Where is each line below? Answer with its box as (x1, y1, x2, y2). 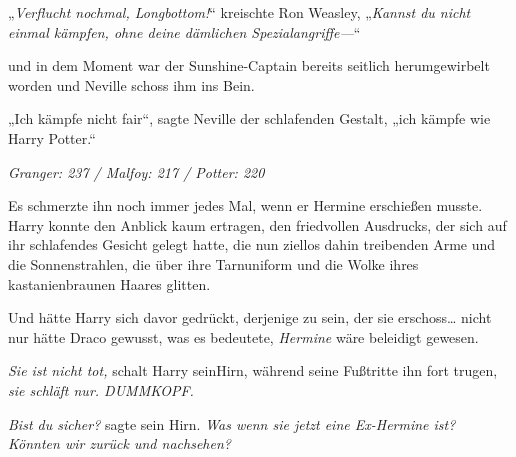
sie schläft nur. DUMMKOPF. (8, 379, 194, 400)
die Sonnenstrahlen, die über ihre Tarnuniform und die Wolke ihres (8, 253, 419, 274)
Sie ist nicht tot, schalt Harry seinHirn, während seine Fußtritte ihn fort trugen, (8, 360, 498, 381)
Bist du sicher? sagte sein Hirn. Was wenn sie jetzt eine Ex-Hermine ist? (8, 413, 456, 434)
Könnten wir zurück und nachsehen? (8, 433, 231, 454)
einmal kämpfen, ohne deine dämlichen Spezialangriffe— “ (8, 21, 361, 42)
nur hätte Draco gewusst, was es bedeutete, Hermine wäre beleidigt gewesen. (8, 326, 479, 347)
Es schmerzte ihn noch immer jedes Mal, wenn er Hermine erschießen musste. (8, 195, 483, 216)
